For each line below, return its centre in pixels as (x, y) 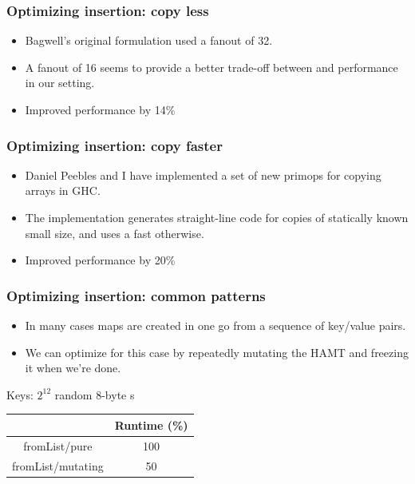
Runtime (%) (151, 424)
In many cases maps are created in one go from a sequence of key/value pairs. (215, 325)
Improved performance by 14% (100, 109)
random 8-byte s (95, 394)
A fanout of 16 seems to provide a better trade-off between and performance (211, 67)
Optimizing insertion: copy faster (115, 145)
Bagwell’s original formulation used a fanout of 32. (149, 40)
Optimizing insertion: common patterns (136, 295)
